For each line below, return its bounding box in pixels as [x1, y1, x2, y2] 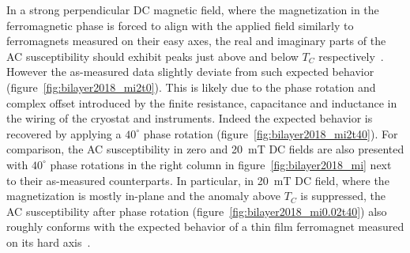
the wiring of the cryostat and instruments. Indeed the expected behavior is [6, 110, 373, 126]
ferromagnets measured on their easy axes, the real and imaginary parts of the [6, 32, 386, 49]
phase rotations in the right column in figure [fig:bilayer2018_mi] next [50, 156, 392, 172]
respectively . [318, 47, 384, 64]
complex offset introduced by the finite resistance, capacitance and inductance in [6, 94, 397, 111]
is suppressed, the [300, 187, 386, 204]
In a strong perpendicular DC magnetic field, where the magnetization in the [6, 2, 379, 17]
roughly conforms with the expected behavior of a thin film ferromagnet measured [6, 218, 404, 235]
